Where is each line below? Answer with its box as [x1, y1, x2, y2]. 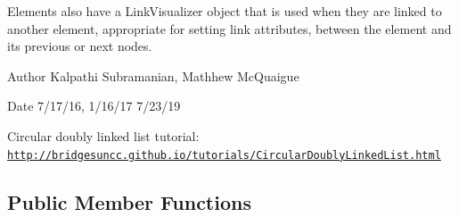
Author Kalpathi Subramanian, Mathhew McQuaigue [7, 66, 299, 85]
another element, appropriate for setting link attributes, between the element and [7, 19, 452, 38]
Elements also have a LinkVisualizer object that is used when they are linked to [7, 2, 442, 20]
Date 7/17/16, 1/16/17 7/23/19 [7, 96, 181, 115]
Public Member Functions [7, 188, 251, 215]
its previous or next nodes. [7, 37, 152, 55]
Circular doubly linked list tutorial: [7, 126, 200, 145]
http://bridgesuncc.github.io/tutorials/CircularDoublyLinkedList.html [7, 148, 441, 162]
